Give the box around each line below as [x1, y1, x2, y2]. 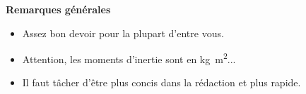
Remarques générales [6, 2, 111, 16]
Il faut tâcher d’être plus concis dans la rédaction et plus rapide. [22, 75, 301, 90]
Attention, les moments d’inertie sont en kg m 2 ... [22, 50, 236, 66]
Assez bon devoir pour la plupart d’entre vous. [22, 25, 224, 40]
